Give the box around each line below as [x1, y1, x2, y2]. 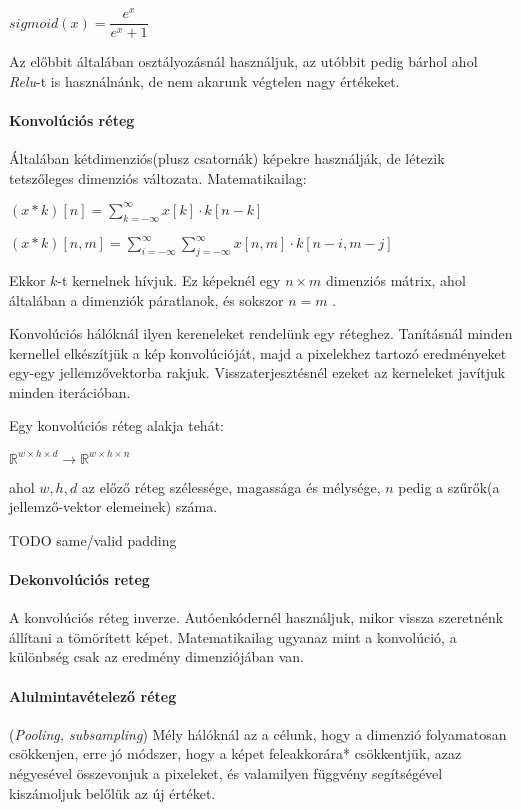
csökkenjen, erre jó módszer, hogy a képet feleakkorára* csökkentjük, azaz [9, 743, 462, 764]
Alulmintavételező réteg [9, 685, 177, 706]
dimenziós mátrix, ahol [326, 269, 466, 290]
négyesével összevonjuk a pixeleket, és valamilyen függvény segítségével [9, 762, 443, 783]
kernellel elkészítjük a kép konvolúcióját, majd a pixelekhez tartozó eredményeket [9, 342, 507, 363]
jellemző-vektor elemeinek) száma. [9, 496, 218, 517]
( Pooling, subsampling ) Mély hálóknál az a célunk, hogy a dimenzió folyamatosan [9, 723, 507, 744]
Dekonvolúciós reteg [9, 568, 150, 589]
